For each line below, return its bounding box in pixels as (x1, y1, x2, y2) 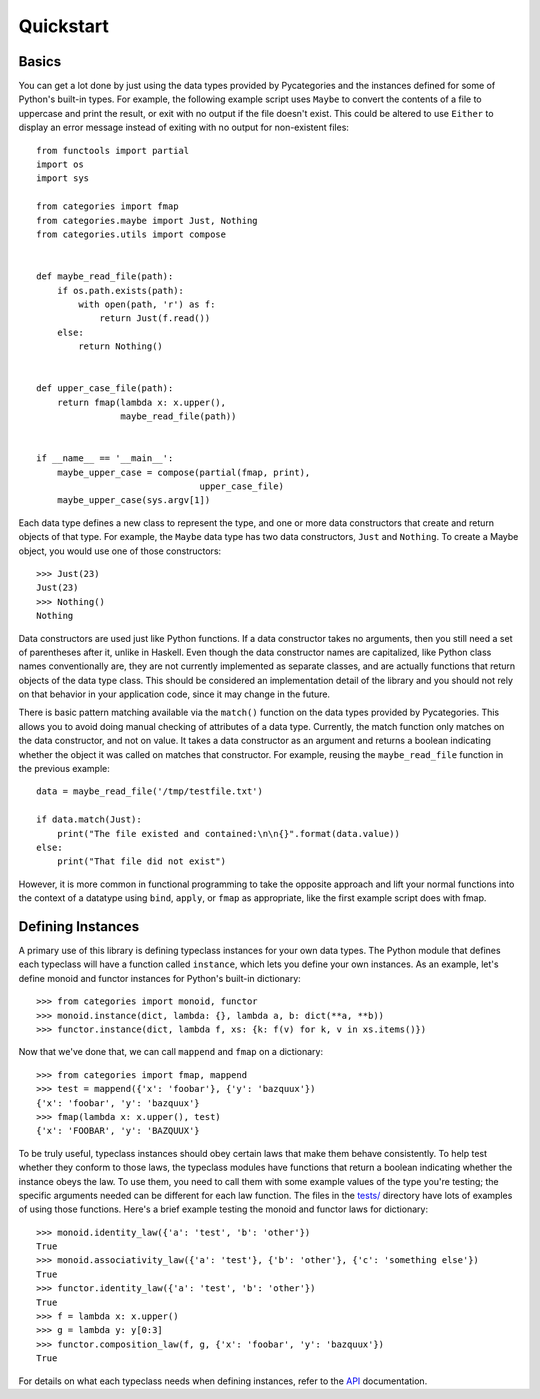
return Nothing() (78, 341, 164, 352)
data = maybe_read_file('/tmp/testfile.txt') (36, 786, 264, 797)
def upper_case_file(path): (36, 383, 174, 394)
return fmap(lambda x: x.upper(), (56, 396, 227, 408)
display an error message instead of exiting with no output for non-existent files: (18, 121, 350, 134)
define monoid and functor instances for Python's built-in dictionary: (18, 972, 302, 984)
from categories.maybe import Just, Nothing (36, 215, 259, 226)
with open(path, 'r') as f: (78, 298, 216, 310)
